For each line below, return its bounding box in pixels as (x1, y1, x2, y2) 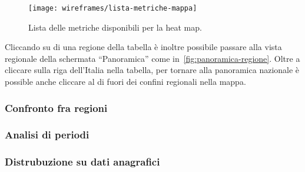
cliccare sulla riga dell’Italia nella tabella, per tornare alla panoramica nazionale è (5, 64, 300, 76)
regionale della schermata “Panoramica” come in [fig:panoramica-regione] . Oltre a (5, 52, 300, 64)
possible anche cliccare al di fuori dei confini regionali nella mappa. (5, 75, 246, 88)
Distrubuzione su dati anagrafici (5, 154, 160, 169)
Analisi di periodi (5, 127, 89, 142)
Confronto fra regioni (5, 100, 108, 115)
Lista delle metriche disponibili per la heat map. (28, 21, 202, 33)
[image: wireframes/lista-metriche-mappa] (28, 4, 197, 12)
